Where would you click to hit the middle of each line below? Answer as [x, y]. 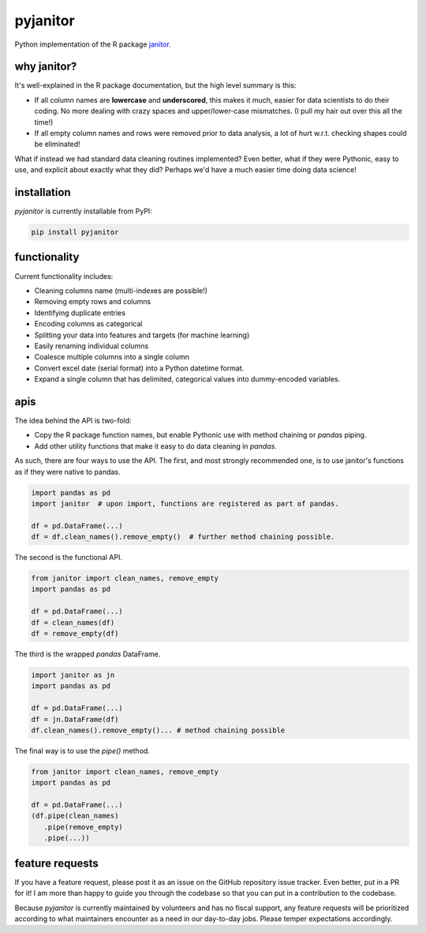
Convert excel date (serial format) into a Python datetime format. [139, 368]
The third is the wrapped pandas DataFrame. [88, 654]
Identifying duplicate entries [80, 313]
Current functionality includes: [64, 276]
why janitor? [46, 67]
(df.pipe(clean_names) [75, 816]
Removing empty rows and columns [93, 302]
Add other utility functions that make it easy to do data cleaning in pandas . [156, 446]
